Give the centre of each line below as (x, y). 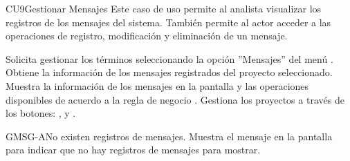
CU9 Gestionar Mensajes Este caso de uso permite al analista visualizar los (164, 8)
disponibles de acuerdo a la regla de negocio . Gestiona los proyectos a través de (175, 99)
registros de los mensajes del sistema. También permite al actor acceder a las (168, 22)
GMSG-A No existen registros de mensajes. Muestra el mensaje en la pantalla (169, 136)
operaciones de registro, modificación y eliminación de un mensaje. (147, 36)
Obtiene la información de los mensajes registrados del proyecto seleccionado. (169, 72)
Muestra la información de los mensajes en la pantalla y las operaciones (157, 85)
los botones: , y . (41, 113)
